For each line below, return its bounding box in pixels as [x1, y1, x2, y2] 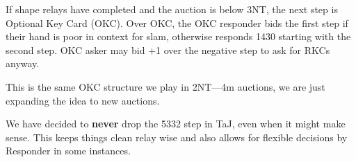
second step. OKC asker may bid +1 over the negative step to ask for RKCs [6, 42, 330, 57]
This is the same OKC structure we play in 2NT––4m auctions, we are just [6, 79, 325, 93]
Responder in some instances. [6, 143, 131, 158]
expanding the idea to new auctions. [6, 93, 160, 107]
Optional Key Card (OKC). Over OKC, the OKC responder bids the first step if [6, 15, 348, 30]
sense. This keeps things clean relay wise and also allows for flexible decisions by [6, 129, 348, 144]
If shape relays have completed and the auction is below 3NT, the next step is [6, 2, 338, 16]
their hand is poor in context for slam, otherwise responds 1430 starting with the [6, 29, 351, 44]
